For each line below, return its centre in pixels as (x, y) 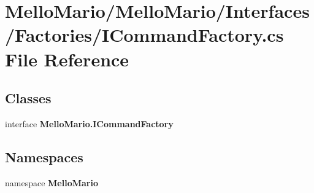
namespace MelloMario (52, 182)
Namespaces (44, 156)
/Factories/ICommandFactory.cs (144, 35)
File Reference (67, 59)
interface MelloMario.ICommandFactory (89, 123)
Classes (28, 98)
